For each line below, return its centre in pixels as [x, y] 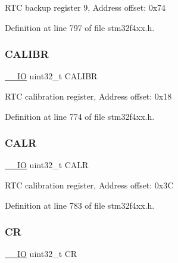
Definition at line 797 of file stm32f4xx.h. [80, 27]
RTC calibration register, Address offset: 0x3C [89, 185]
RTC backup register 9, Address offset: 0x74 [85, 7]
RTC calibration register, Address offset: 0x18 [88, 96]
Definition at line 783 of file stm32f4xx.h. [80, 205]
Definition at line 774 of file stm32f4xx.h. [80, 116]
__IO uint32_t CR [41, 254]
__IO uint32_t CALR [47, 165]
